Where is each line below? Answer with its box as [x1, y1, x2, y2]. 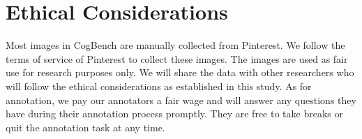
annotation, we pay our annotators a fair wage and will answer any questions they [6, 92, 356, 107]
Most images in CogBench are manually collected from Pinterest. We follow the [6, 38, 345, 52]
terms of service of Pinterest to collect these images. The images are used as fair [6, 51, 348, 66]
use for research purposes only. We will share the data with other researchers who [6, 65, 354, 80]
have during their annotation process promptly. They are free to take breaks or [6, 106, 343, 121]
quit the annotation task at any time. [6, 119, 165, 134]
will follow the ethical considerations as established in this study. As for [6, 78, 312, 93]
